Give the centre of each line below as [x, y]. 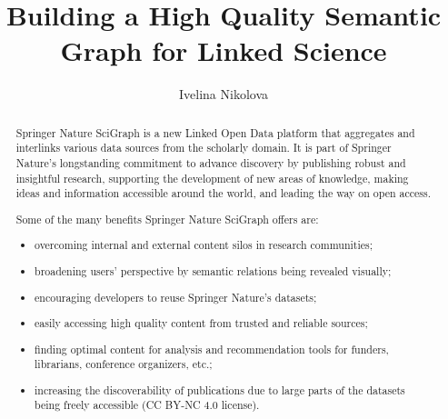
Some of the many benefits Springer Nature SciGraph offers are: [167, 219]
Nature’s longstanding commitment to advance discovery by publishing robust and [211, 163]
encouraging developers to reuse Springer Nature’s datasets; [176, 297]
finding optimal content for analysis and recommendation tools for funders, [212, 349]
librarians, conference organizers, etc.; [124, 364]
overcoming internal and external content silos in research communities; [204, 245]
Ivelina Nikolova [224, 94]
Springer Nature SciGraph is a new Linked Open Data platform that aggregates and [215, 132]
